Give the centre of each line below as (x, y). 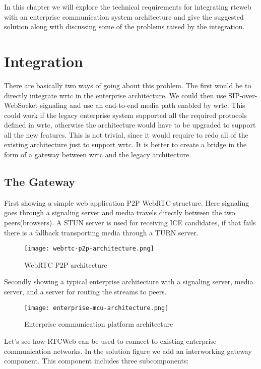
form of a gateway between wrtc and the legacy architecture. (98, 155)
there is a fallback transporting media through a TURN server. (101, 232)
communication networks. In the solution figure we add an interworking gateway (128, 351)
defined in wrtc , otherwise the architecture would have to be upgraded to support (130, 125)
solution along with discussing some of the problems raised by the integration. (124, 26)
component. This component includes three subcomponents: (96, 361)
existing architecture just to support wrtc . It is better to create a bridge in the (125, 144)
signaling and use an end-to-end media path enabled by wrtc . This (143, 105)
